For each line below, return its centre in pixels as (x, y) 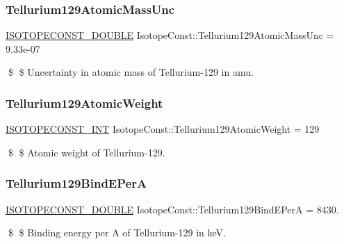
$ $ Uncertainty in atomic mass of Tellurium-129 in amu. (131, 72)
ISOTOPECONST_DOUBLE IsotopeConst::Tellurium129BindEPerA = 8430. (172, 209)
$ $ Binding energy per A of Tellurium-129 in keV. (117, 233)
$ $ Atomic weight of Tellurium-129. (87, 152)
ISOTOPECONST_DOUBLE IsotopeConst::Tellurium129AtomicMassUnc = (170, 35)
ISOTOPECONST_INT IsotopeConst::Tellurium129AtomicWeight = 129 (163, 129)
